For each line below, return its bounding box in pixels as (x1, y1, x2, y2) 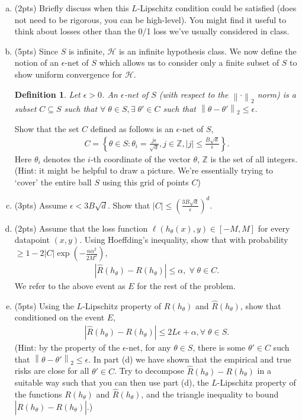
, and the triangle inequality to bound (141, 387, 279, 400)
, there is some (192, 341, 246, 354)
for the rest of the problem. (137, 280, 236, 292)
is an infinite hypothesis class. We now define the (118, 44, 297, 57)
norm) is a (257, 88, 296, 100)
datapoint (14, 233, 50, 246)
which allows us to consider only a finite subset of (99, 56, 279, 69)
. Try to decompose (114, 364, 184, 377)
